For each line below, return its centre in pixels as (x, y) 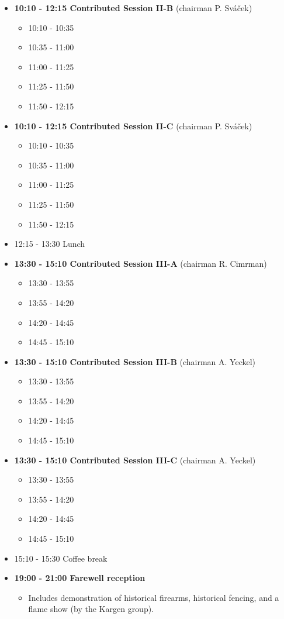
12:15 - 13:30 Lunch (50, 244)
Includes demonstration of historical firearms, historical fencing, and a (154, 597)
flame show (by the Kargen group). (91, 609)
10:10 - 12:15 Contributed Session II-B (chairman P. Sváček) (133, 8)
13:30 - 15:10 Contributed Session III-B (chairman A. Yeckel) (135, 361)
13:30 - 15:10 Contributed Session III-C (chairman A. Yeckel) (135, 460)
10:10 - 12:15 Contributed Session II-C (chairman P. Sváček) (133, 125)
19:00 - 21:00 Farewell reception (80, 578)
